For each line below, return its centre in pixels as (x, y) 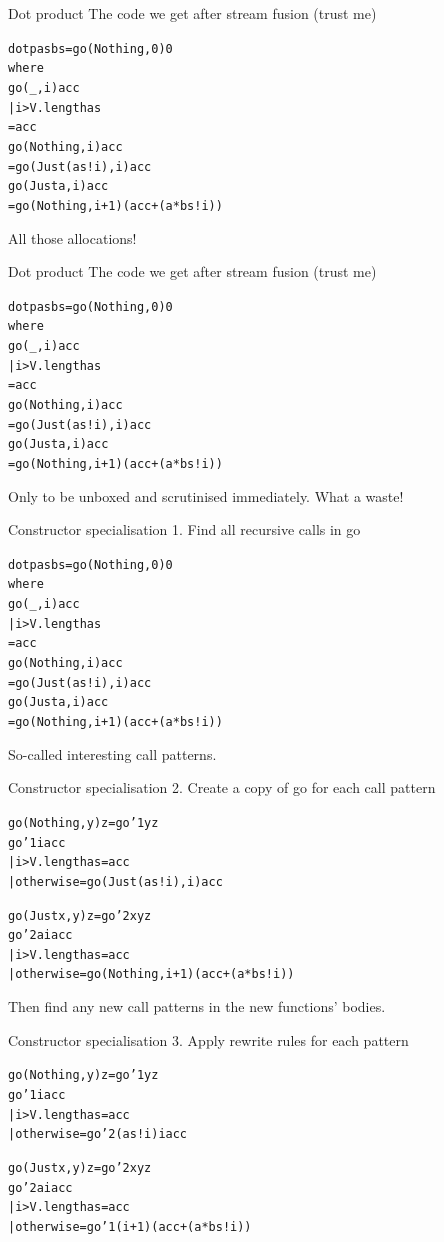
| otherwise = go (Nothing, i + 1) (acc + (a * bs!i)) (151, 974)
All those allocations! (72, 237)
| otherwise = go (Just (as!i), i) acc (115, 881)
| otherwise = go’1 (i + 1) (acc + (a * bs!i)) (130, 1226)
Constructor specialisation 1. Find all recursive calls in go (184, 529)
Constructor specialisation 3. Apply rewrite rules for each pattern (208, 1039)
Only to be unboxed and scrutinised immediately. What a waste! (206, 495)
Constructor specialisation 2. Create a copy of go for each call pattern (222, 787)
